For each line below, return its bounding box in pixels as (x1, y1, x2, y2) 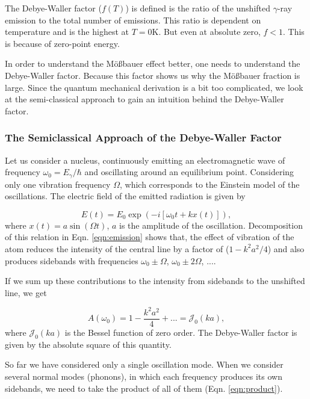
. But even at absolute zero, (158, 25, 261, 38)
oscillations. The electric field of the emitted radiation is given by (5, 190, 246, 202)
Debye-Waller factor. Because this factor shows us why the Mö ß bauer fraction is (5, 69, 300, 81)
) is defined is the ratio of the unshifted (125, 2, 271, 14)
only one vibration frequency (5, 178, 111, 190)
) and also (267, 242, 305, 255)
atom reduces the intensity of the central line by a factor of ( (5, 242, 229, 255)
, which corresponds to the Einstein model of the (119, 178, 300, 190)
